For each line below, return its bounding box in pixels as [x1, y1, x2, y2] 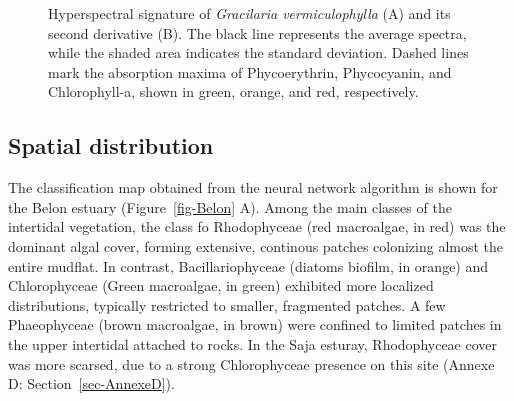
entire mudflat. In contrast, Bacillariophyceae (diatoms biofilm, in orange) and [8, 255, 489, 276]
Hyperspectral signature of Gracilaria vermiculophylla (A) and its [48, 3, 451, 23]
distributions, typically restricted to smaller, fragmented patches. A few [8, 294, 446, 315]
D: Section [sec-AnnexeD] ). [8, 373, 175, 394]
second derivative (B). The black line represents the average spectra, [48, 22, 467, 43]
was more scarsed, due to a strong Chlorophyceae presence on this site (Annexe [8, 353, 495, 374]
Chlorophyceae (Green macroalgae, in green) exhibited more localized [8, 275, 434, 296]
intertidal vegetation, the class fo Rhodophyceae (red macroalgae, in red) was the [8, 216, 506, 237]
